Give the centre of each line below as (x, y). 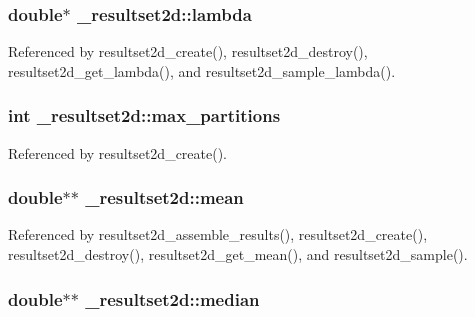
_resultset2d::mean (164, 197)
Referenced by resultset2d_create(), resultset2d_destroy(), (188, 51)
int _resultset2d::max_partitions (144, 115)
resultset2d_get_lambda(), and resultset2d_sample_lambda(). (202, 70)
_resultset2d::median (172, 298)
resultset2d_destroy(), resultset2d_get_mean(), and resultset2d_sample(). (238, 254)
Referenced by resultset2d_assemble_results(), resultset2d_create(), (218, 234)
